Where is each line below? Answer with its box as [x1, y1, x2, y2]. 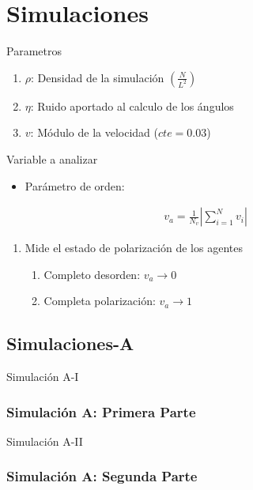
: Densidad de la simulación [31, 69, 164, 85]
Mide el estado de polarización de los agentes [25, 239, 243, 256]
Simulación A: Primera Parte [6, 401, 196, 421]
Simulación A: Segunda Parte [6, 466, 198, 486]
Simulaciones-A [6, 331, 134, 356]
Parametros [6, 43, 62, 59]
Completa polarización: [43, 292, 156, 309]
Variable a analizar [6, 150, 98, 167]
